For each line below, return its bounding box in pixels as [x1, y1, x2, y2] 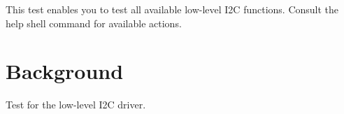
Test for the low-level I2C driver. [6, 97, 146, 112]
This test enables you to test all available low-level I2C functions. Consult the [6, 2, 339, 16]
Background [6, 57, 124, 85]
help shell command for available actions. [6, 15, 182, 30]
